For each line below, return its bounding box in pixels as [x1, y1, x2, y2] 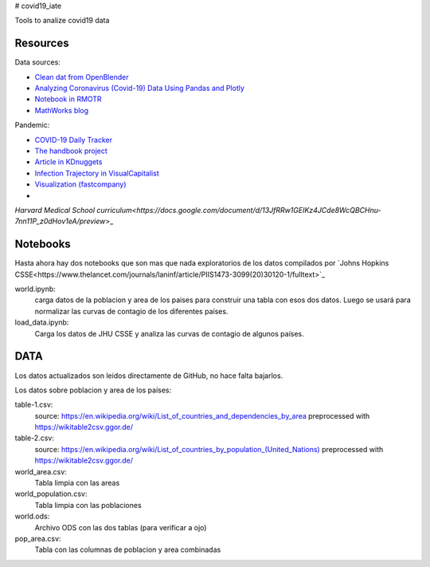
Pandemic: [14, 120, 50, 130]
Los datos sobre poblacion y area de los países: [14, 385, 172, 395]
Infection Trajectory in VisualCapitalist [34, 168, 159, 178]
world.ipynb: [14, 284, 56, 294]
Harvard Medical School [14, 205, 96, 215]
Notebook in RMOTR [34, 94, 103, 104]
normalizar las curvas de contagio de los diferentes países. [34, 306, 229, 316]
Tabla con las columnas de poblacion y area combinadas [34, 545, 221, 554]
